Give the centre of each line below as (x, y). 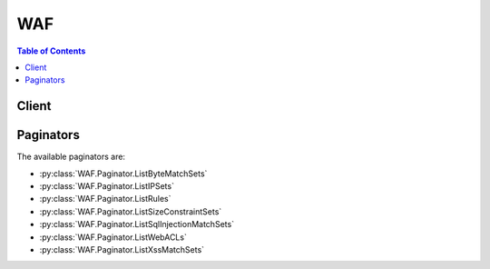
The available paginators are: (71, 157)
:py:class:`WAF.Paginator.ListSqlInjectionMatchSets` (137, 224)
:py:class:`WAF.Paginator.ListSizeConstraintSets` (131, 211)
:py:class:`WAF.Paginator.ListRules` (105, 199)
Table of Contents (51, 51)
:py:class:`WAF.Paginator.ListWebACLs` (113, 237)
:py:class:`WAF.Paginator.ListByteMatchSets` (123, 174)
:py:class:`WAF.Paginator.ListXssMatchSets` (122, 249)
